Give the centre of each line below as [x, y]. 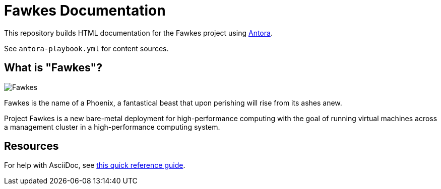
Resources [31, 146]
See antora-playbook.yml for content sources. [86, 48]
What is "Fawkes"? [53, 68]
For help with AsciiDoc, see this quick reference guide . [95, 165]
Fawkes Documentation [85, 11]
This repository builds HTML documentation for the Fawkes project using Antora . [138, 33]
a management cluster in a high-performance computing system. [112, 127]
